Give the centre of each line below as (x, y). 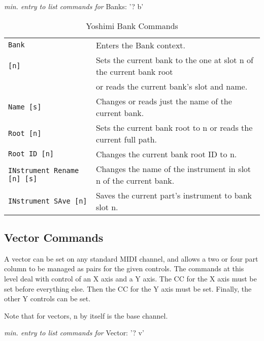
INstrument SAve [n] (48, 201)
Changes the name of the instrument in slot (173, 168)
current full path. (126, 139)
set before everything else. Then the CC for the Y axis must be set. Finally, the (128, 288)
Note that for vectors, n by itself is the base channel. (86, 315)
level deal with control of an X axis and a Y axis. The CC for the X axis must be (130, 278)
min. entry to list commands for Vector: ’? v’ (74, 333)
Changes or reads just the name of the (164, 101)
